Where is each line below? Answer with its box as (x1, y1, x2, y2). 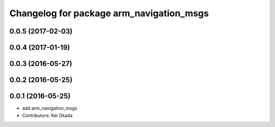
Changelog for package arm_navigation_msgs (9, 8, 209, 19)
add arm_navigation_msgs (22, 105, 77, 111)
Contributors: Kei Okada (22, 112, 73, 118)
